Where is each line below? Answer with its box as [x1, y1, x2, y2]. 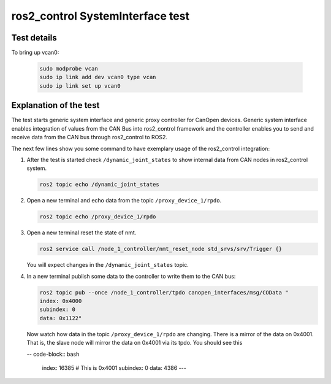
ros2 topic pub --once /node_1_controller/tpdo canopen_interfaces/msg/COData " [39, 289, 289, 296]
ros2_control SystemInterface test [11, 9, 190, 23]
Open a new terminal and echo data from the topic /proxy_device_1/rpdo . [26, 197, 222, 204]
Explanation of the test [11, 100, 100, 110]
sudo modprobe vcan [39, 65, 98, 72]
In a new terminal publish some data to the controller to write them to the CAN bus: [26, 272, 236, 280]
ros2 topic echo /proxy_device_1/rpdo [39, 213, 156, 220]
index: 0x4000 [39, 298, 82, 304]
